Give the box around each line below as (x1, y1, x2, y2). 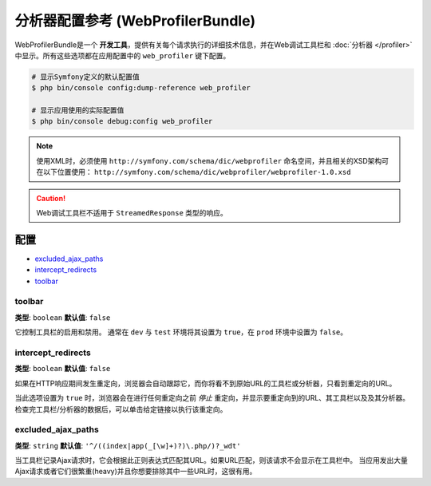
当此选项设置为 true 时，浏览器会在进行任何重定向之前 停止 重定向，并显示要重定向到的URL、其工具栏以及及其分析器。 (14, 393, 410, 403)
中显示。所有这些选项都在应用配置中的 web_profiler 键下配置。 (14, 50, 231, 60)
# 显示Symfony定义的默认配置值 (31, 72, 140, 81)
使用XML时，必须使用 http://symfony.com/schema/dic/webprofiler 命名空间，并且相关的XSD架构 (36, 156, 382, 165)
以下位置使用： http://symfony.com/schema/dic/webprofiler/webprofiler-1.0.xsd (42, 168, 351, 177)
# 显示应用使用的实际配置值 (31, 106, 125, 115)
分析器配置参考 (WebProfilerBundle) (14, 12, 256, 30)
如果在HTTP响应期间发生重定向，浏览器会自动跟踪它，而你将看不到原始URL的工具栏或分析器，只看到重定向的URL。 (14, 378, 397, 388)
